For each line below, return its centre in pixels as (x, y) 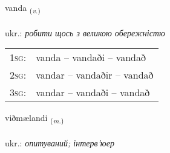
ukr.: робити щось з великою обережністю (85, 32)
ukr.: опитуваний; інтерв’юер (60, 143)
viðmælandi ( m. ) (34, 119)
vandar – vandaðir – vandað (95, 75)
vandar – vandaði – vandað (93, 93)
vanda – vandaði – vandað (91, 57)
